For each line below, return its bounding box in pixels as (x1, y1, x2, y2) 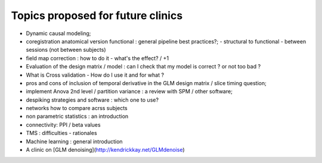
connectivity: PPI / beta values (26, 121, 101, 128)
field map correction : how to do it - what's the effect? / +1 (26, 54, 169, 62)
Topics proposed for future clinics (11, 9, 183, 22)
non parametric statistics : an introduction (26, 113, 129, 120)
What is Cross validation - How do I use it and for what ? (26, 71, 164, 79)
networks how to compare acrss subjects (26, 105, 128, 112)
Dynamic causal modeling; (26, 30, 91, 37)
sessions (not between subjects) (26, 46, 106, 54)
